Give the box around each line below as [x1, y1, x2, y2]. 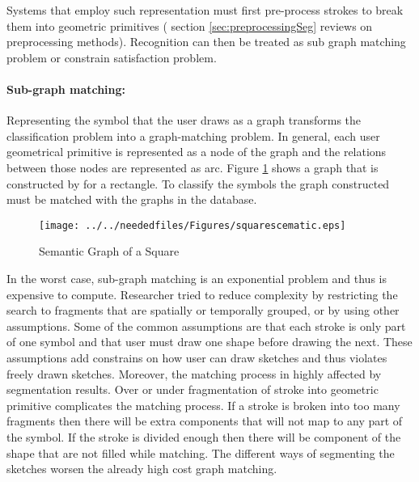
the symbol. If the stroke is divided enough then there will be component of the [6, 428, 401, 445]
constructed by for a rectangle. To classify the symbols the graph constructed [6, 175, 390, 192]
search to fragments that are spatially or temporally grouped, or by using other [6, 302, 400, 319]
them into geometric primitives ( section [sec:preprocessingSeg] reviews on [6, 17, 373, 34]
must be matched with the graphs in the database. [6, 191, 257, 208]
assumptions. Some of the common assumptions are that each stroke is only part [6, 317, 406, 334]
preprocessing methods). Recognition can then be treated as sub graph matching [6, 33, 406, 50]
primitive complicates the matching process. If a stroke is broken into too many [6, 396, 400, 413]
